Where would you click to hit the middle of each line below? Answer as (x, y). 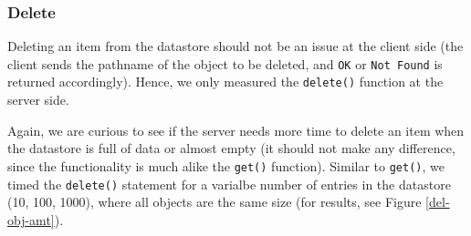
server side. (38, 100)
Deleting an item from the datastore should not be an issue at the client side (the (235, 46)
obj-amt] (31, 219)
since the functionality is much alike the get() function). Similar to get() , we (226, 165)
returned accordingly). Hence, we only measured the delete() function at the (225, 82)
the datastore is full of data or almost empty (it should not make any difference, (231, 148)
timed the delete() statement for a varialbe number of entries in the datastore (229, 184)
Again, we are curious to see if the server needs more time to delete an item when (236, 130)
